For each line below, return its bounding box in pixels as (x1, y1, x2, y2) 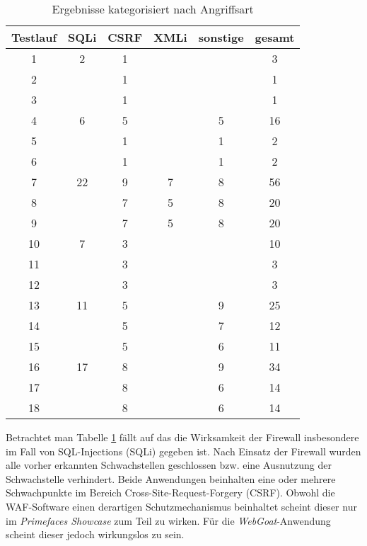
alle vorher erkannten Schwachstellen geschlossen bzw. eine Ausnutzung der (6, 457, 332, 472)
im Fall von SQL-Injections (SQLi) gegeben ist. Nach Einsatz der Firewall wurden (6, 443, 361, 458)
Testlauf (11, 29, 57, 45)
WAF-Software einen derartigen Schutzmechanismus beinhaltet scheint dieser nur (6, 499, 357, 513)
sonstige (198, 29, 244, 45)
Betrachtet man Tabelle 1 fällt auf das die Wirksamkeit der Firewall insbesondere (6, 430, 359, 444)
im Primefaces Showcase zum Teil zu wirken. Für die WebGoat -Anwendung (6, 513, 331, 528)
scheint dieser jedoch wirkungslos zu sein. (6, 527, 185, 542)
